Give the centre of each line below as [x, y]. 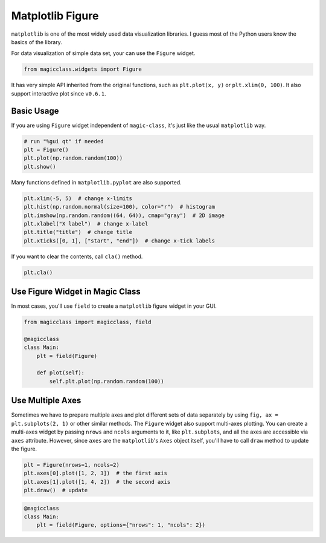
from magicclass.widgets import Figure [83, 69]
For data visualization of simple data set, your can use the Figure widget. [103, 53]
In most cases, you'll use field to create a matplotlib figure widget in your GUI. [114, 306]
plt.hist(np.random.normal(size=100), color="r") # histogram [120, 207]
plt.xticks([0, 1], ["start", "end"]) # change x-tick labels [120, 241]
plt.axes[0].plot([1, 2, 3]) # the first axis [95, 473]
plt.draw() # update [56, 490]
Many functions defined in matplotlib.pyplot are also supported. [97, 182]
